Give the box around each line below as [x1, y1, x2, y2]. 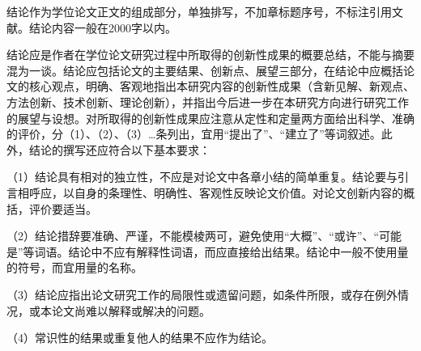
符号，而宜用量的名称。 [17, 259, 142, 276]
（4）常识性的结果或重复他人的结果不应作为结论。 [6, 329, 273, 346]
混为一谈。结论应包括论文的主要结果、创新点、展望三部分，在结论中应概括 [6, 61, 403, 78]
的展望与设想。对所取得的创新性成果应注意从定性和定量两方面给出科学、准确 [6, 109, 415, 126]
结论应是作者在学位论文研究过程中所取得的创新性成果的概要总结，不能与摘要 [6, 46, 415, 63]
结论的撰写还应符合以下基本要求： [28, 141, 210, 158]
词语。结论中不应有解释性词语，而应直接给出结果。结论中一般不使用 [34, 243, 398, 260]
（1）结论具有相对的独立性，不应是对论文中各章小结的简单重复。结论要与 [6, 168, 398, 185]
